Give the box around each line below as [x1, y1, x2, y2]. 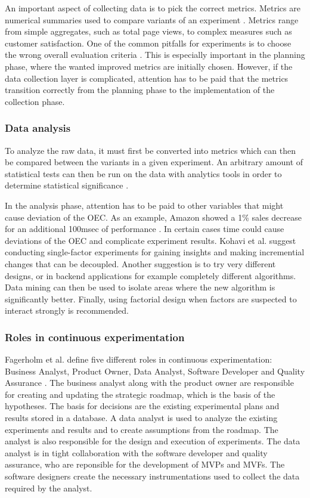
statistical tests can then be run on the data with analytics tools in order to [5, 167, 282, 180]
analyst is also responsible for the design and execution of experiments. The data [5, 435, 300, 447]
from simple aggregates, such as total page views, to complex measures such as [5, 25, 292, 38]
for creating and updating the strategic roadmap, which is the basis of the [5, 388, 275, 400]
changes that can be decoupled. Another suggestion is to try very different [5, 257, 276, 270]
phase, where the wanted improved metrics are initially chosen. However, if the [5, 60, 293, 72]
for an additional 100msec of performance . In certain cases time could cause [5, 222, 284, 235]
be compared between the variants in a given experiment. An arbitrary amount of [5, 156, 303, 168]
